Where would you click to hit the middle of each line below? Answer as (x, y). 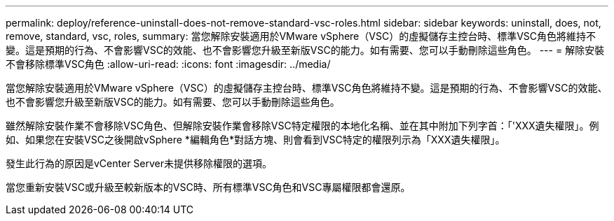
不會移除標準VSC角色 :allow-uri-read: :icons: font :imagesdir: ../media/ (168, 64)
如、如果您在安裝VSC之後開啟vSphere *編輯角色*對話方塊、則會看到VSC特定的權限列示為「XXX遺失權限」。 (255, 140)
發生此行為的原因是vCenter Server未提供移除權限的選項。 (139, 163)
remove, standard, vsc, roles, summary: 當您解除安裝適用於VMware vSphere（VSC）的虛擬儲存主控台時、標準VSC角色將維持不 (301, 36)
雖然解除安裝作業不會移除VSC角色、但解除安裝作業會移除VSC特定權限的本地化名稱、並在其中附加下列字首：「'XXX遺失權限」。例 (302, 126)
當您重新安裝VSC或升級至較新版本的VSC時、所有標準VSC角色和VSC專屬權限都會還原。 (208, 187)
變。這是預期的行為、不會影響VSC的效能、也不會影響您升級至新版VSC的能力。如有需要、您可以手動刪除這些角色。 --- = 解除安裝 (305, 50)
